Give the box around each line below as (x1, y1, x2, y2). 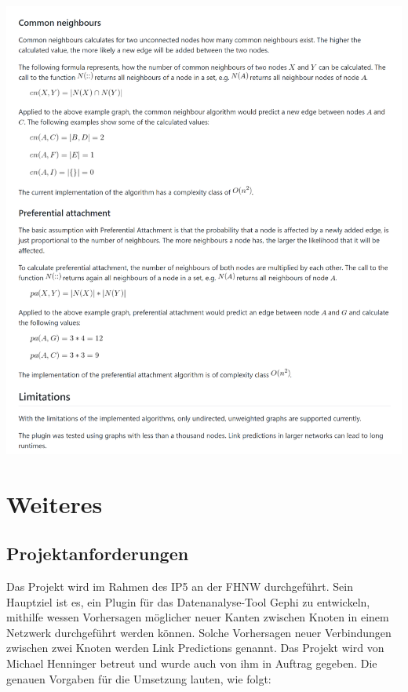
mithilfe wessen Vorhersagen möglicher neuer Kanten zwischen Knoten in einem (6, 609, 389, 625)
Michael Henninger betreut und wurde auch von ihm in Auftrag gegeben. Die (6, 655, 377, 672)
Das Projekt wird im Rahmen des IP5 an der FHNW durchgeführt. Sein (6, 578, 353, 595)
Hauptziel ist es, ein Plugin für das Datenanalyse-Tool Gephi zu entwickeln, (6, 593, 370, 610)
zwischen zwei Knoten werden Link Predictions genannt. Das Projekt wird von (6, 639, 384, 656)
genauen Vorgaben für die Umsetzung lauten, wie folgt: (6, 670, 271, 687)
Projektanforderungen (6, 541, 189, 566)
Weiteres (6, 487, 103, 519)
